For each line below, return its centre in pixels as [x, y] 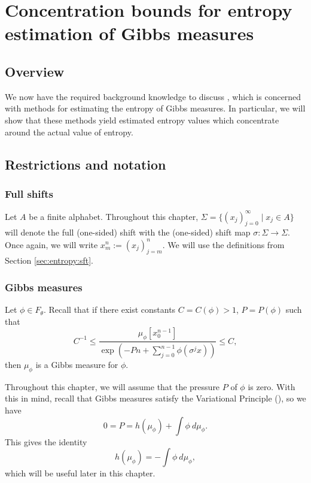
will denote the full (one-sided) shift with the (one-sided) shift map [128, 232]
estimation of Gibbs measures [129, 33]
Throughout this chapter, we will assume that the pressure [112, 386]
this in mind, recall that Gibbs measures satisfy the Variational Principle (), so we [155, 398]
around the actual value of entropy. [69, 132]
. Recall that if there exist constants [109, 310]
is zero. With [272, 386]
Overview [35, 71]
